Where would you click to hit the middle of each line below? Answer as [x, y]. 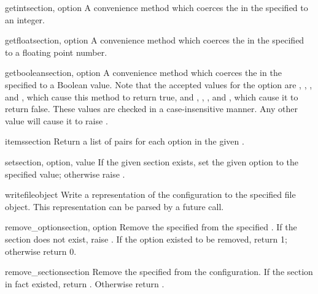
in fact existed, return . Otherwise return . [85, 283]
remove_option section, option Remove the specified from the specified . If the [151, 227]
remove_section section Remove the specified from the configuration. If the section [159, 272]
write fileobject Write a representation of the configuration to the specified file [150, 194]
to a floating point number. [56, 52]
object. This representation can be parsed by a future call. [114, 206]
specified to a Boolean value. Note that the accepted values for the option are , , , [159, 84]
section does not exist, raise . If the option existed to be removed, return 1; [146, 239]
